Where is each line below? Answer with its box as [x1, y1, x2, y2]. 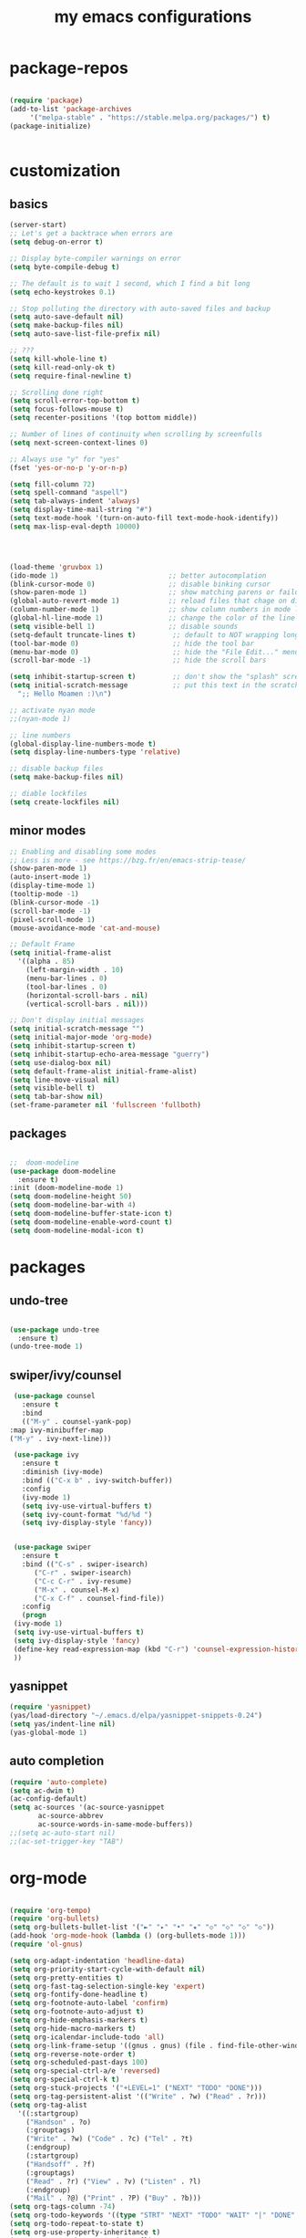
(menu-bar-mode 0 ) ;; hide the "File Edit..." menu [9, 647, 300, 656]
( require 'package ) [9, 96, 84, 105]
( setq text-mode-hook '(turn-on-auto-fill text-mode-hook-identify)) [9, 514, 280, 523]
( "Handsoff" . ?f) [25, 2160, 96, 2169]
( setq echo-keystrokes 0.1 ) [9, 288, 117, 297]
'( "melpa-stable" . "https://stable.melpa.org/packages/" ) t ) [29, 112, 271, 122]
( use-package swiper [13, 1543, 92, 1553]
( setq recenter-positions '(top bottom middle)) [9, 413, 198, 423]
